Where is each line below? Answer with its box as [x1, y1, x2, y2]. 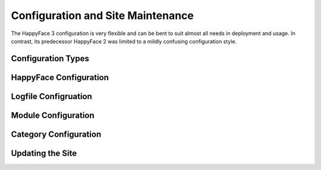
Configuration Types [11, 53, 89, 64]
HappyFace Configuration [11, 72, 109, 83]
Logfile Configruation [11, 91, 92, 101]
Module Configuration [11, 110, 95, 120]
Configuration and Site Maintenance [11, 9, 194, 22]
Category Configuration [11, 129, 102, 139]
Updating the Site [11, 148, 77, 158]
